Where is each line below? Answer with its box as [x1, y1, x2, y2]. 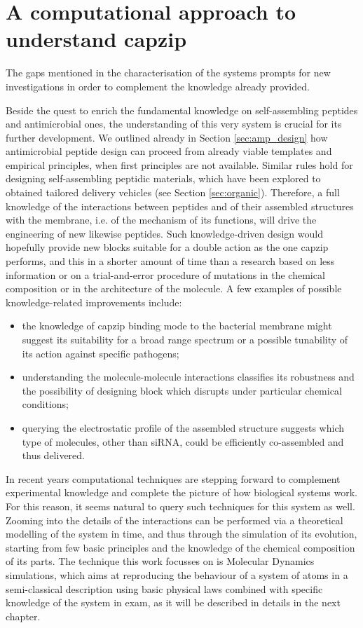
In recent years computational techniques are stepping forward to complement [6, 471, 341, 486]
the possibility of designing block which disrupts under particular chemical [22, 383, 342, 397]
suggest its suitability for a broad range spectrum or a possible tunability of [22, 332, 348, 346]
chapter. [6, 608, 41, 623]
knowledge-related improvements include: [6, 294, 182, 309]
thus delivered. [22, 448, 85, 463]
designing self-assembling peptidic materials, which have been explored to [6, 171, 321, 186]
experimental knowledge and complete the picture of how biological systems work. [6, 485, 357, 500]
